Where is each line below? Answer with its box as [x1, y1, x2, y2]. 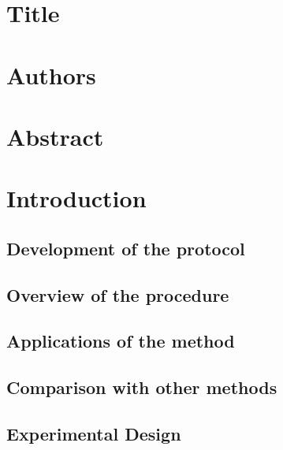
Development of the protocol [6, 236, 245, 260]
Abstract [6, 120, 104, 152]
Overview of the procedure [6, 282, 229, 307]
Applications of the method [6, 329, 235, 353]
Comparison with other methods [6, 375, 277, 400]
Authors [6, 58, 96, 91]
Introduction [6, 182, 147, 214]
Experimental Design [6, 422, 181, 446]
